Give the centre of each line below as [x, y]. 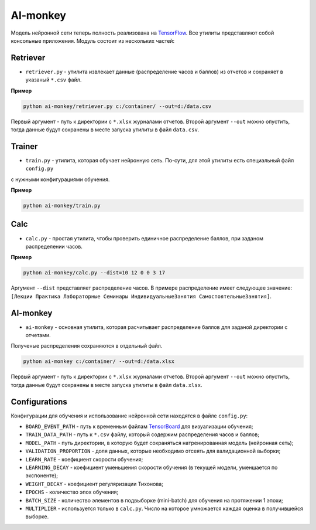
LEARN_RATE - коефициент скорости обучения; [84, 459]
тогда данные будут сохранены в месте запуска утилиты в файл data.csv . [105, 130]
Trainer [24, 146]
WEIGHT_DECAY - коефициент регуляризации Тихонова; [95, 484]
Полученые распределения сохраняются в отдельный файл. [87, 346]
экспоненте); [42, 475]
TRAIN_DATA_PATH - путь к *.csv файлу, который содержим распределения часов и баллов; [142, 434]
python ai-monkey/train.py [62, 206]
